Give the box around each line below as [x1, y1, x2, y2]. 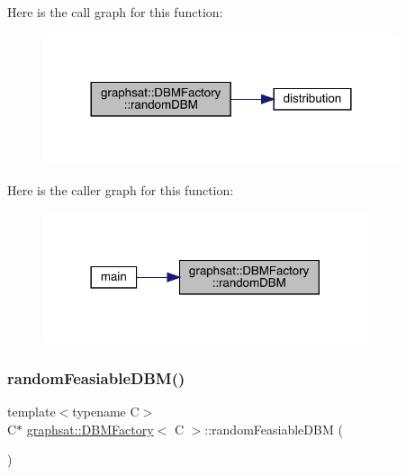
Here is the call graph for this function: [7, 3, 223, 21]
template [7, 402, 56, 421]
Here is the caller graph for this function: [7, 181, 234, 200]
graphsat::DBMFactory [26, 419, 154, 438]
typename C [72, 402, 140, 421]
